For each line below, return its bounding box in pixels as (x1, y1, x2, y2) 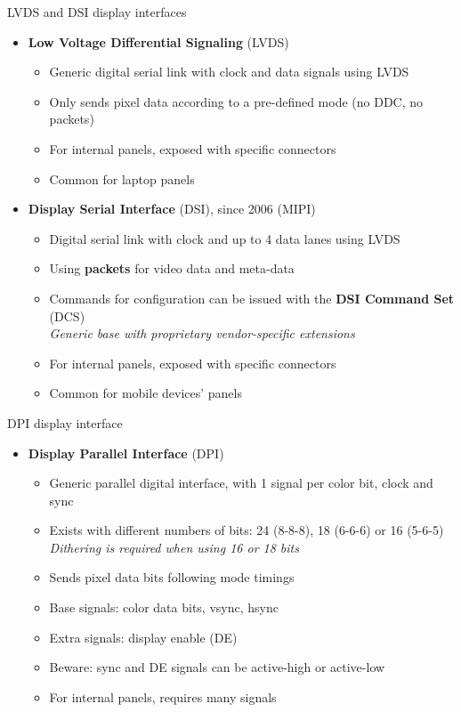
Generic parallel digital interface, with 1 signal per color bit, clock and (49, 473, 433, 492)
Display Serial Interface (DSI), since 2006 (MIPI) (28, 199, 316, 218)
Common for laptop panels (49, 169, 195, 188)
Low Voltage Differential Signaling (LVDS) (28, 32, 289, 51)
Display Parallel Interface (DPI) (28, 443, 224, 462)
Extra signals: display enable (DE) (49, 627, 238, 646)
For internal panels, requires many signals (49, 687, 277, 706)
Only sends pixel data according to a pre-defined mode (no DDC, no (49, 92, 424, 110)
